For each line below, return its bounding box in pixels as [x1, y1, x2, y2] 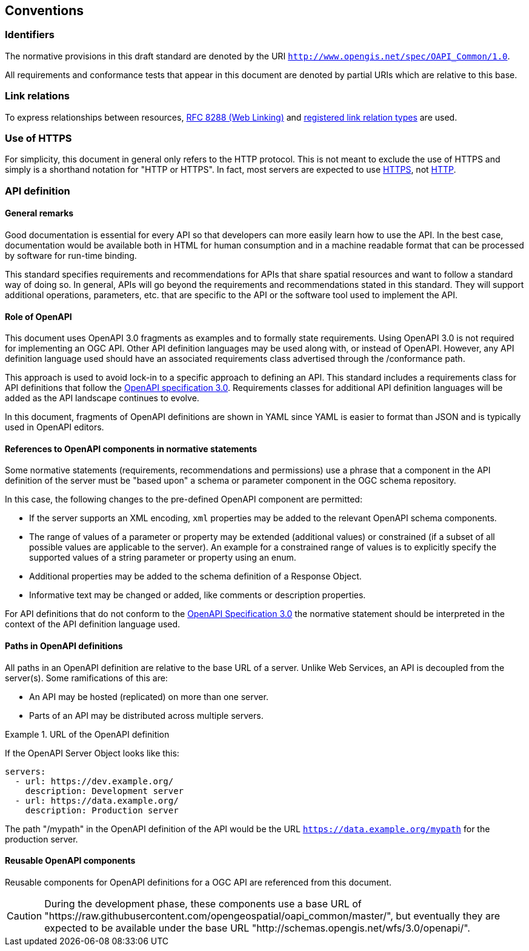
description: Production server [25, 805, 179, 815]
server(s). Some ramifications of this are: [5, 672, 168, 683]
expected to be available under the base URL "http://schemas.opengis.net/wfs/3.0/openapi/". [44, 921, 470, 934]
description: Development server [25, 786, 184, 796]
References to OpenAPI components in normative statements [5, 443, 258, 454]
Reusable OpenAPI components [5, 855, 136, 866]
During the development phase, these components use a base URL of [44, 897, 362, 910]
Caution [7, 909, 42, 922]
